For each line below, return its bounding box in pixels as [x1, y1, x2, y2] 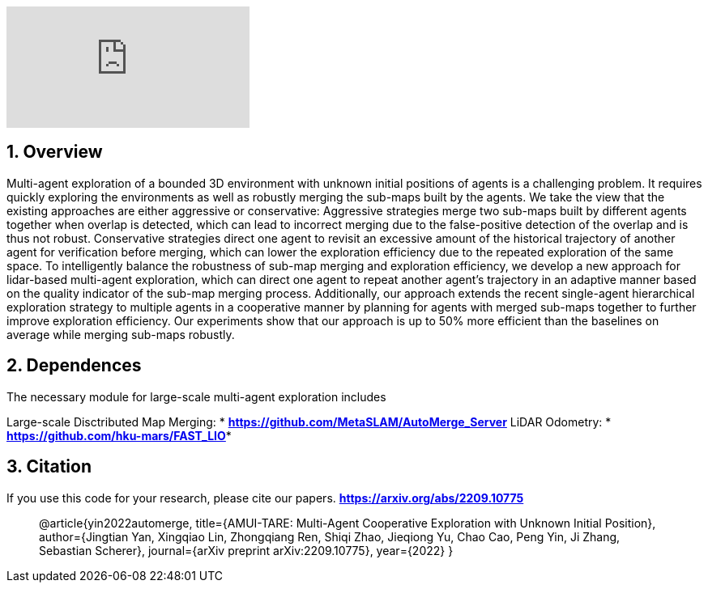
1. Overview [6, 142, 103, 163]
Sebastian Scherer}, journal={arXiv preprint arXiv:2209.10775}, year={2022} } [39, 543, 454, 557]
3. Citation [6, 456, 92, 477]
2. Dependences [6, 355, 142, 376]
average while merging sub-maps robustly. [6, 327, 235, 341]
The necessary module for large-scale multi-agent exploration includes [6, 389, 386, 404]
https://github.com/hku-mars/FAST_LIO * [6, 428, 232, 443]
